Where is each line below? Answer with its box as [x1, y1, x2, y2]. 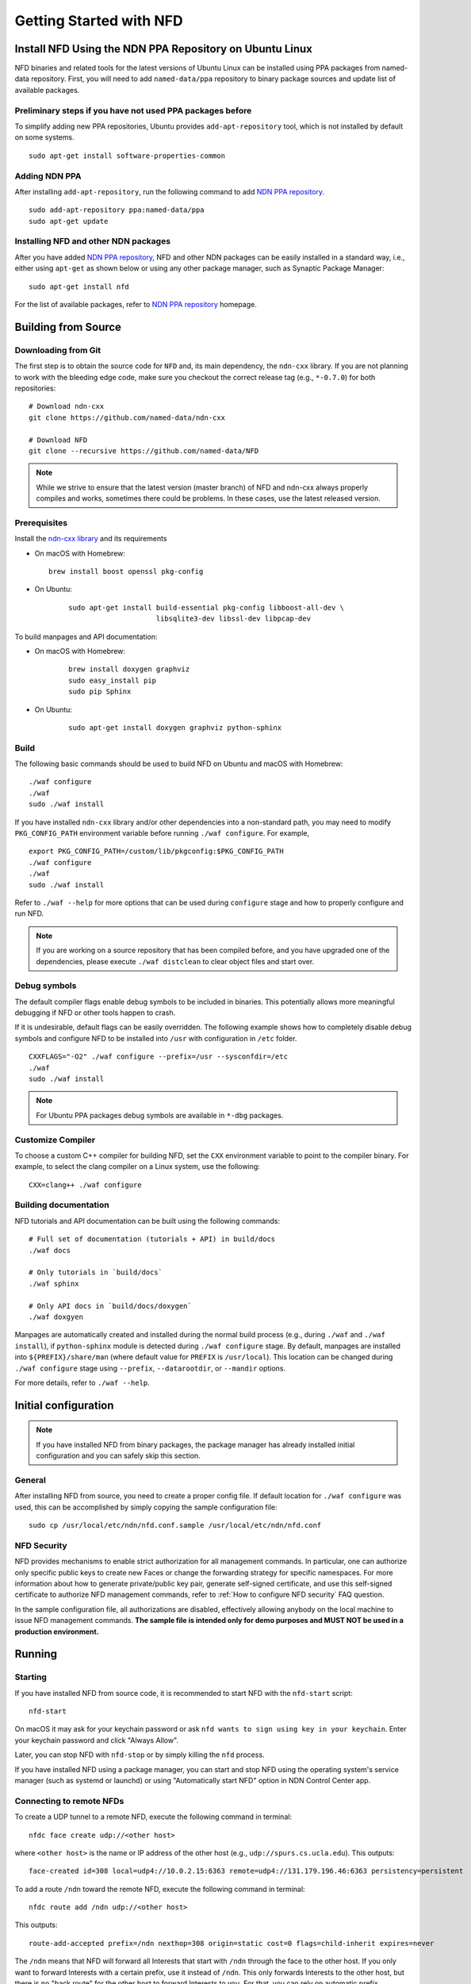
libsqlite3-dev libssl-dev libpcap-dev [155, 614, 311, 623]
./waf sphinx [29, 1278, 79, 1288]
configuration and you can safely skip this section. [36, 1451, 201, 1460]
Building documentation [14, 1199, 110, 1210]
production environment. [14, 1627, 99, 1636]
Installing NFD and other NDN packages [14, 236, 170, 247]
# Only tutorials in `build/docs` [29, 1268, 163, 1277]
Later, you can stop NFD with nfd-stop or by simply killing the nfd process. [14, 1750, 265, 1759]
